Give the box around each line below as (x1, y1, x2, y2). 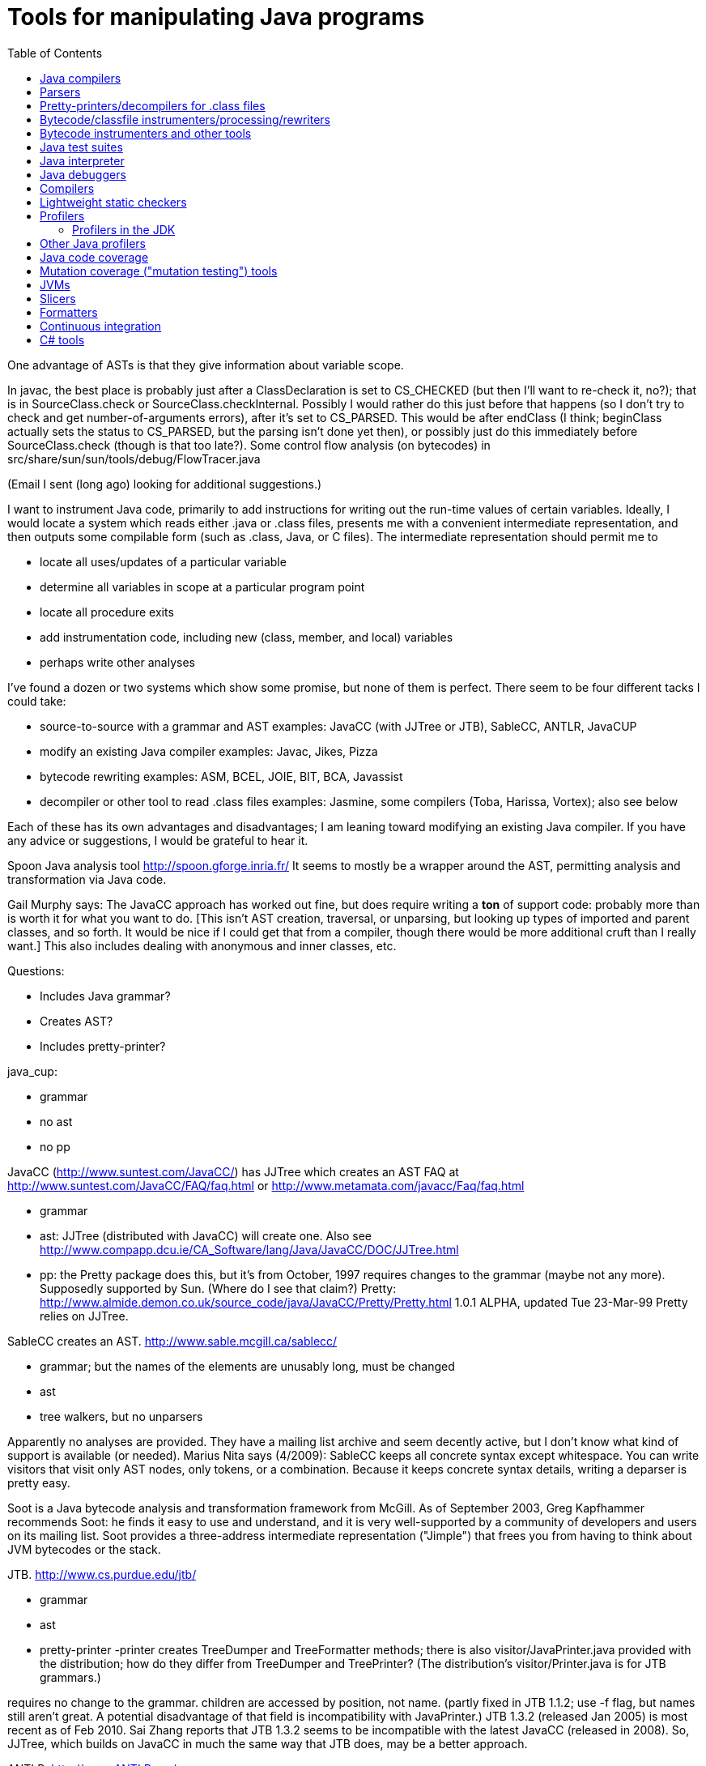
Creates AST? (40, 1013, 113, 1028)
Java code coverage (40, 250, 149, 264)
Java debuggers (40, 167, 126, 181)
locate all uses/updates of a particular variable (40, 554, 287, 569)
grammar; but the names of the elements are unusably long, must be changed (40, 1359, 455, 1373)
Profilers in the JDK (72, 222, 176, 237)
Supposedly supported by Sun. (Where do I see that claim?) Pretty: (40, 1281, 397, 1295)
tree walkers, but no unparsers (40, 1409, 203, 1423)
